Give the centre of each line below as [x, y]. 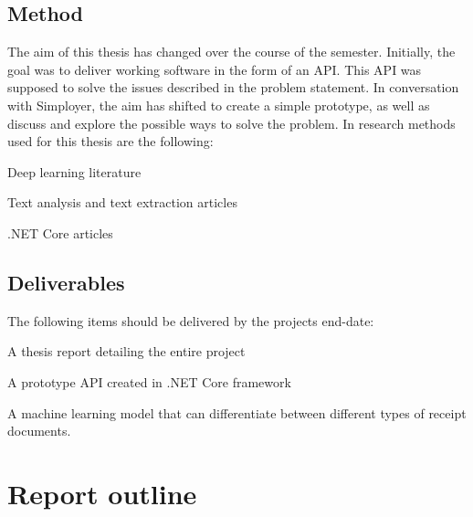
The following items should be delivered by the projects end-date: [191, 320]
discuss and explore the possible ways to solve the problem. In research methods [231, 123]
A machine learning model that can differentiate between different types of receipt [237, 412]
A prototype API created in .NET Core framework [149, 381]
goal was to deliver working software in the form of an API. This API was [215, 69]
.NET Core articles [60, 232]
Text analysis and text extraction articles [122, 202]
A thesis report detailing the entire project [126, 351]
